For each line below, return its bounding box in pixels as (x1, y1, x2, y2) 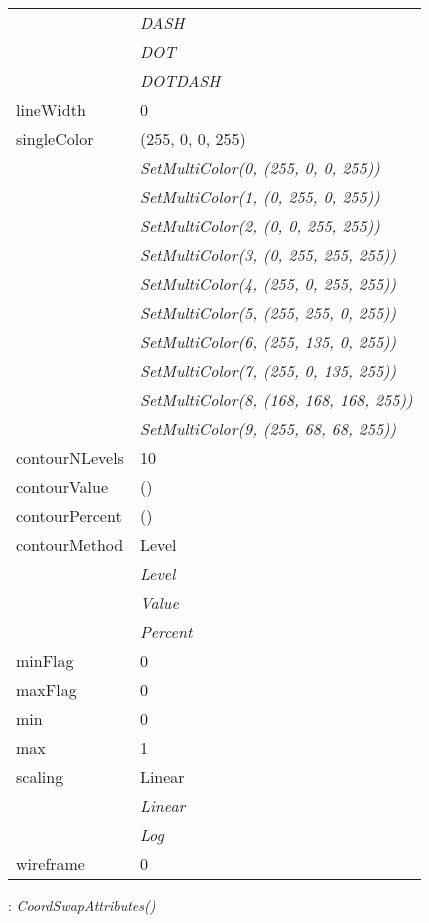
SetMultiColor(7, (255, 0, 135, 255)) (139, 359, 397, 382)
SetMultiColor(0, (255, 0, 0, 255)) (139, 156, 380, 179)
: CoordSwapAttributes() (8, 895, 156, 915)
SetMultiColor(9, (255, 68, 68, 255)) (139, 417, 397, 440)
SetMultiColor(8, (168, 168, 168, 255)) (139, 388, 413, 411)
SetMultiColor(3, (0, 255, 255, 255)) (139, 243, 397, 266)
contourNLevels (16, 446, 124, 469)
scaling (16, 765, 64, 788)
